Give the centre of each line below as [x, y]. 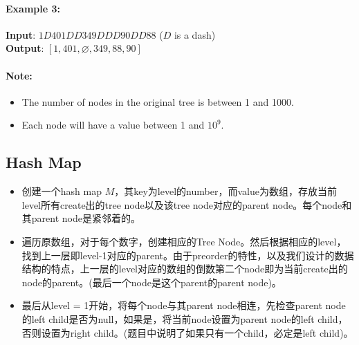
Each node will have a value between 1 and [113, 125]
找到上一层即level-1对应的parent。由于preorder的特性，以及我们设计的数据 [188, 255]
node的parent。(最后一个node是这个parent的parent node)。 [151, 282]
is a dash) [195, 34]
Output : [25, 48]
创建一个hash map [62, 191]
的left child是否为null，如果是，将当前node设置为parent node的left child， [185, 318]
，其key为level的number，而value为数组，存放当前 [225, 191]
